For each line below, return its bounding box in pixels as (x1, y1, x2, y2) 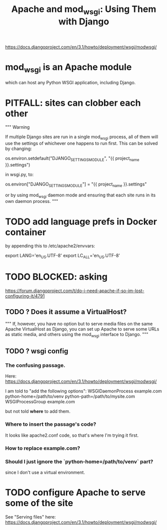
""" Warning (5, 124, 30, 130)
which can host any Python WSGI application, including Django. (5, 80, 136, 86)
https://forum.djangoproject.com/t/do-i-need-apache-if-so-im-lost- (5, 288, 145, 294)
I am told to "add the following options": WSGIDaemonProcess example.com (5, 388, 162, 394)
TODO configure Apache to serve (5, 487, 146, 498)
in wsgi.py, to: (5, 171, 34, 177)
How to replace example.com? (5, 445, 81, 452)
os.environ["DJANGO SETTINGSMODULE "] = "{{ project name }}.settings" (5, 181, 147, 188)
